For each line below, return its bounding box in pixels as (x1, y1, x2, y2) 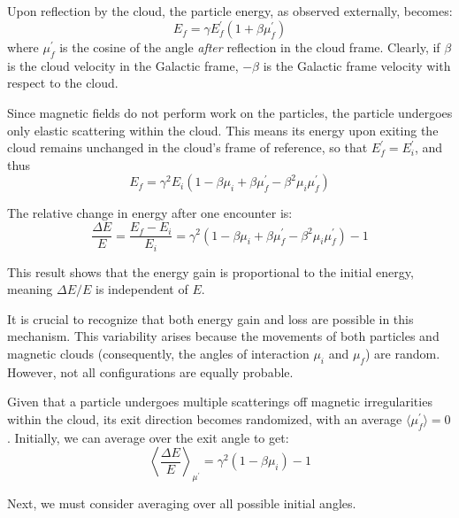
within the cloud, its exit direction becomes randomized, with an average (7, 409, 402, 428)
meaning (7, 280, 53, 298)
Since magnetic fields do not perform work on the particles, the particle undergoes (7, 104, 453, 122)
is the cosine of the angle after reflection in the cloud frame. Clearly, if (59, 38, 440, 57)
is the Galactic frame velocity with (263, 56, 451, 74)
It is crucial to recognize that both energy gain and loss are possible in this (7, 309, 414, 328)
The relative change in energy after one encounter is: (7, 204, 293, 222)
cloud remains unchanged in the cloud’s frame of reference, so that (7, 138, 368, 157)
